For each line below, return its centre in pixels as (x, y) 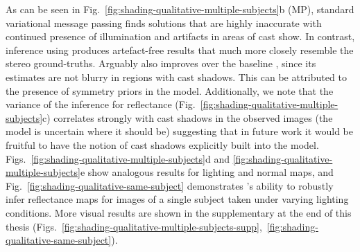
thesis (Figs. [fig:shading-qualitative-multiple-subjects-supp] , (134, 226)
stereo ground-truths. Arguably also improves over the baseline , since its (161, 63)
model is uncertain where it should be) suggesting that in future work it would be (179, 131)
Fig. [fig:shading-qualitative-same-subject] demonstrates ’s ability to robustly (170, 185)
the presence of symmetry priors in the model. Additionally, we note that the (170, 90)
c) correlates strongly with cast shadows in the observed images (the (188, 117)
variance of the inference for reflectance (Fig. (101, 104)
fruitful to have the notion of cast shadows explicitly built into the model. (162, 144)
